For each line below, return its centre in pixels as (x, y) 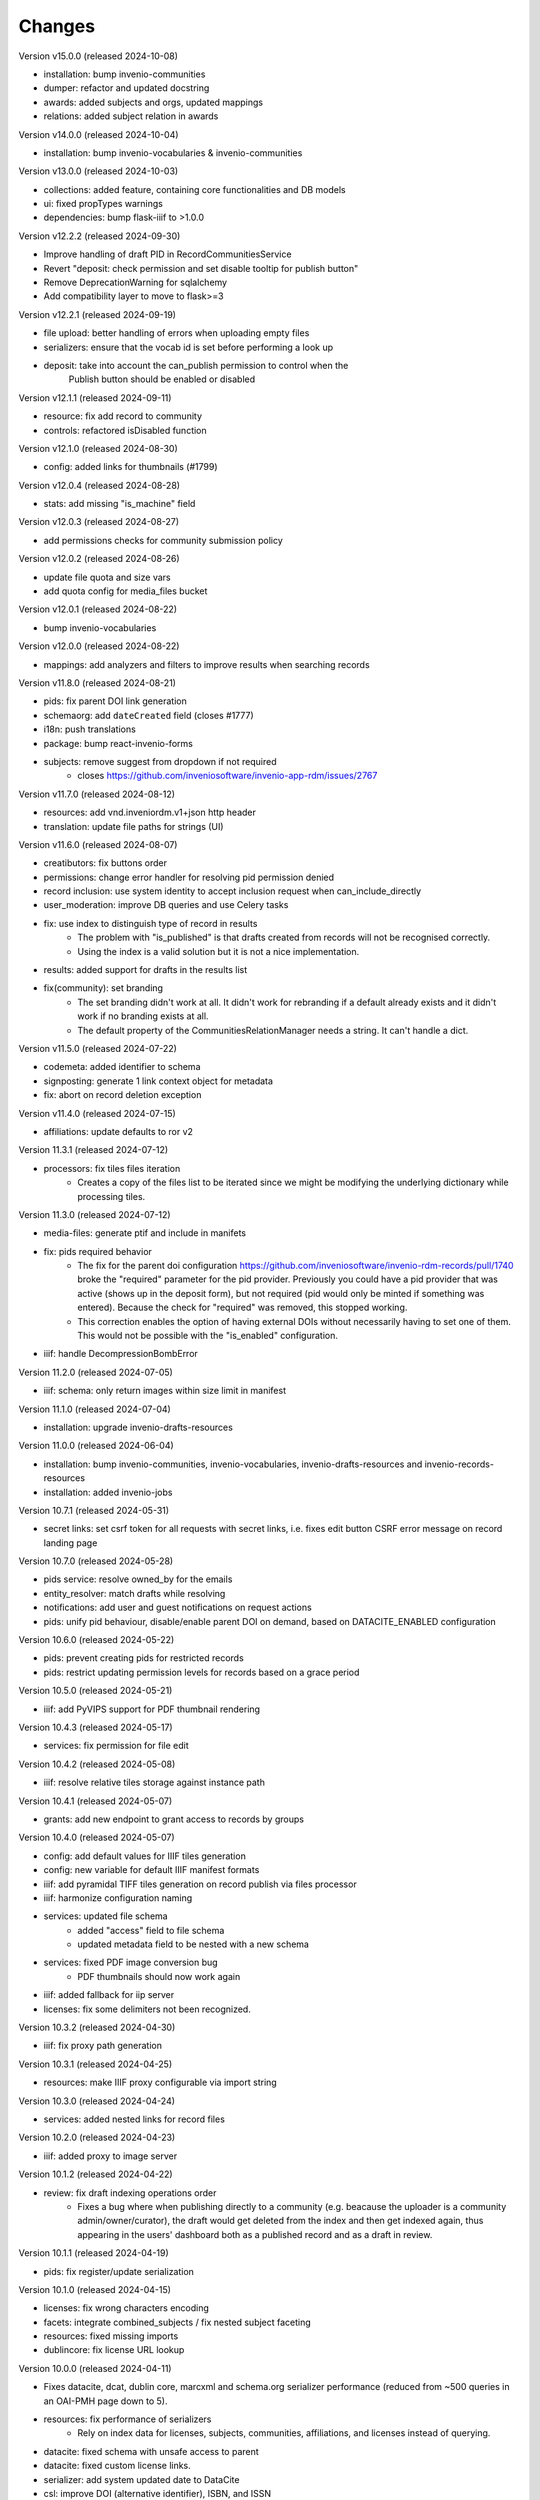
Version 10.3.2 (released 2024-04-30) (97, 2027)
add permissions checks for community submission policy (163, 540)
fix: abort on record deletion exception (122, 1095)
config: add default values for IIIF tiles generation (145, 1856)
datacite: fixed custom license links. (117, 2466)
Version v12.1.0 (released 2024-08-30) (98, 448)
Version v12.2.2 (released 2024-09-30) (99, 236)
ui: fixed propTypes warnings (103, 204)
